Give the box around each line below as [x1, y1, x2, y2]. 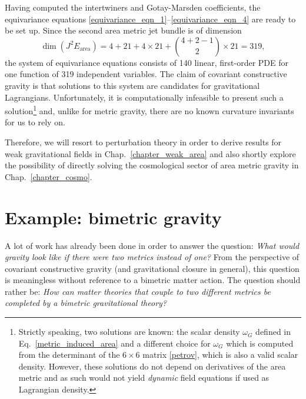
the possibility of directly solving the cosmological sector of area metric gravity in [5, 159, 299, 171]
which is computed [226, 337, 294, 349]
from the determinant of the [18, 348, 120, 361]
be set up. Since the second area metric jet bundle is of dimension [5, 24, 242, 36]
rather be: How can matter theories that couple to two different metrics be [5, 285, 271, 297]
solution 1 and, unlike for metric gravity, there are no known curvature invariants [5, 103, 294, 117]
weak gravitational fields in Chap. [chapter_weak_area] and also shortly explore [5, 147, 296, 159]
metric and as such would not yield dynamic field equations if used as [18, 371, 270, 384]
